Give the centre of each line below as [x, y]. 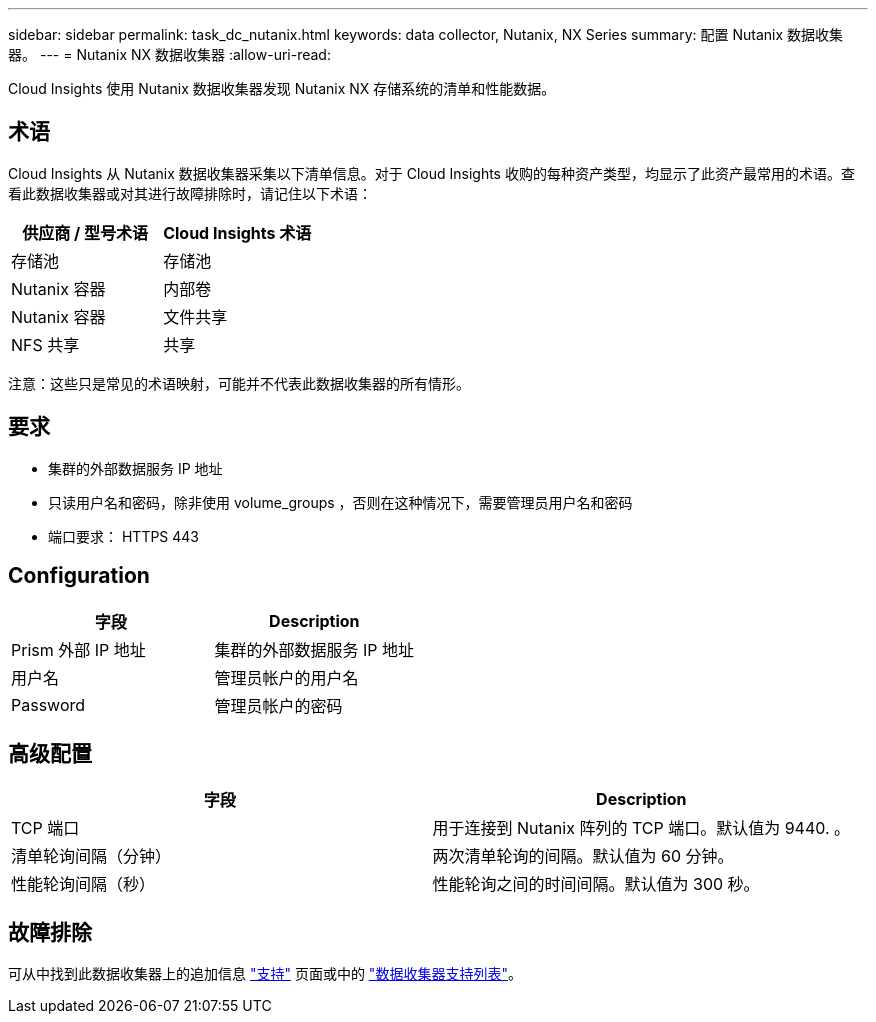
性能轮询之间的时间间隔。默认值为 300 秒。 [596, 884]
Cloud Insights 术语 [237, 232]
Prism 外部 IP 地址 [78, 649]
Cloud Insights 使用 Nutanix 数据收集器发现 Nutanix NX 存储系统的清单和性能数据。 [282, 88]
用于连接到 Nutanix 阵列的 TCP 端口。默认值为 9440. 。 [641, 828]
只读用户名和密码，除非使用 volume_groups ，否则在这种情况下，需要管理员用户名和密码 [340, 502]
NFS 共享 [45, 344]
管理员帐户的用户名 [286, 677]
